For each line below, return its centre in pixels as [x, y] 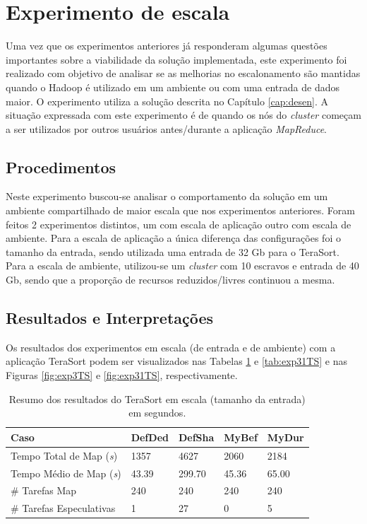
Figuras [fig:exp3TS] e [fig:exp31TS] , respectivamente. [122, 375]
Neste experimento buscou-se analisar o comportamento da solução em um [167, 196]
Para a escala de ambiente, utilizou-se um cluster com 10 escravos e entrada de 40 [182, 266]
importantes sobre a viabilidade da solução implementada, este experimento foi [176, 59]
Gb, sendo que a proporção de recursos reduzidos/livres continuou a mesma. [170, 280]
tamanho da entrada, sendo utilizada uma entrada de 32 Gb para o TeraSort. [173, 251]
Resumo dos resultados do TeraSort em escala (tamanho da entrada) [157, 398]
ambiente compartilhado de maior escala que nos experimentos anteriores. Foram [180, 210]
